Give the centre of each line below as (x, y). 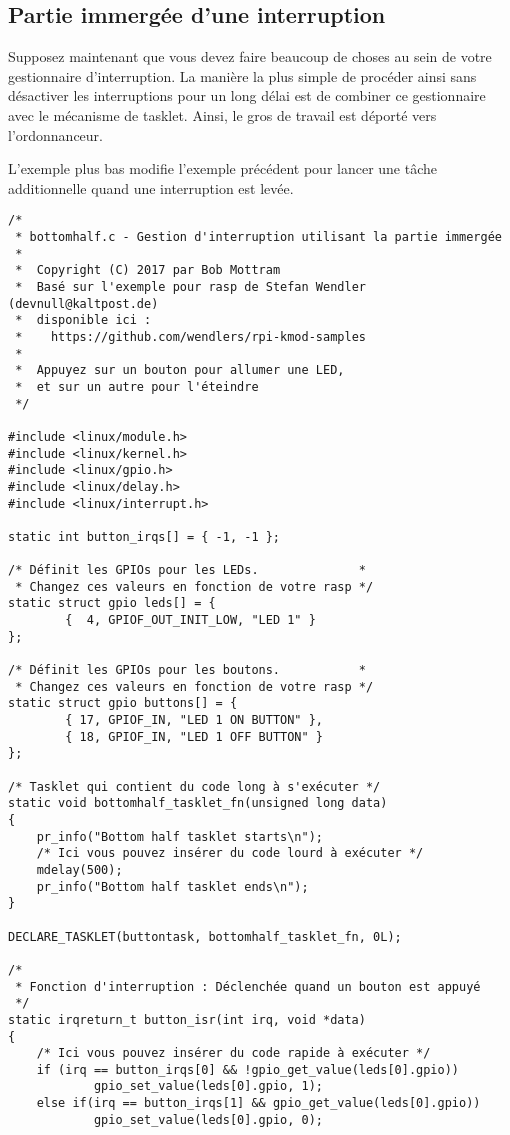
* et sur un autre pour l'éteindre (137, 386)
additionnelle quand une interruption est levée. (151, 187)
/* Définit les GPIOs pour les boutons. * (187, 670)
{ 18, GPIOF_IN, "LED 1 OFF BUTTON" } (194, 736)
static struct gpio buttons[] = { (123, 703)
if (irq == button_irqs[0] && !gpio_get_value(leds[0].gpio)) (248, 1069)
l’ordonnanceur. (56, 134)
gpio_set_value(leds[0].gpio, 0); (208, 1119)
